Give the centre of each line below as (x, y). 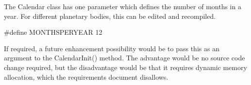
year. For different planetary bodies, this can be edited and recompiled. (110, 16)
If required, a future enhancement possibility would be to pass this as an (112, 48)
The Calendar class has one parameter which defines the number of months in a (123, 6)
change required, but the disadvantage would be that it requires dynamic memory (125, 67)
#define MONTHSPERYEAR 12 (53, 32)
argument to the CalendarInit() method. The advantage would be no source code (125, 58)
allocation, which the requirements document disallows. (86, 77)
